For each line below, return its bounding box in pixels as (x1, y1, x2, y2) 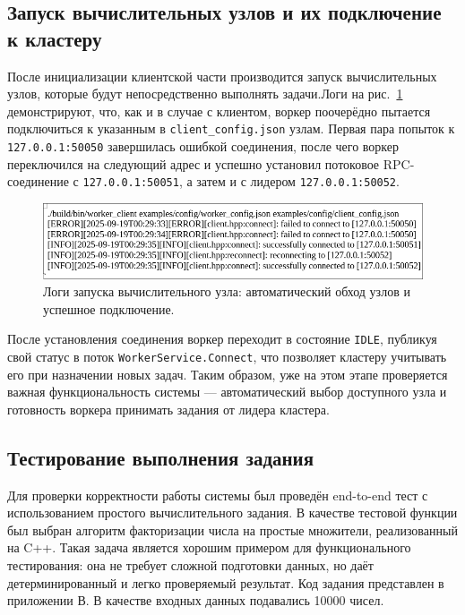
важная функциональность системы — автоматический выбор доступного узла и (7, 382, 447, 401)
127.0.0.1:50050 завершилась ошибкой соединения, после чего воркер (7, 137, 400, 156)
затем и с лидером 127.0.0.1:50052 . (196, 172, 400, 191)
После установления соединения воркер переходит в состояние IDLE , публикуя (7, 329, 437, 348)
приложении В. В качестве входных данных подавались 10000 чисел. (7, 591, 384, 610)
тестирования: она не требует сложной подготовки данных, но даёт (7, 555, 374, 574)
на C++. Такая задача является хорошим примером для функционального (7, 538, 411, 557)
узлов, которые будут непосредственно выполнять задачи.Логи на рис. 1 (7, 84, 403, 103)
